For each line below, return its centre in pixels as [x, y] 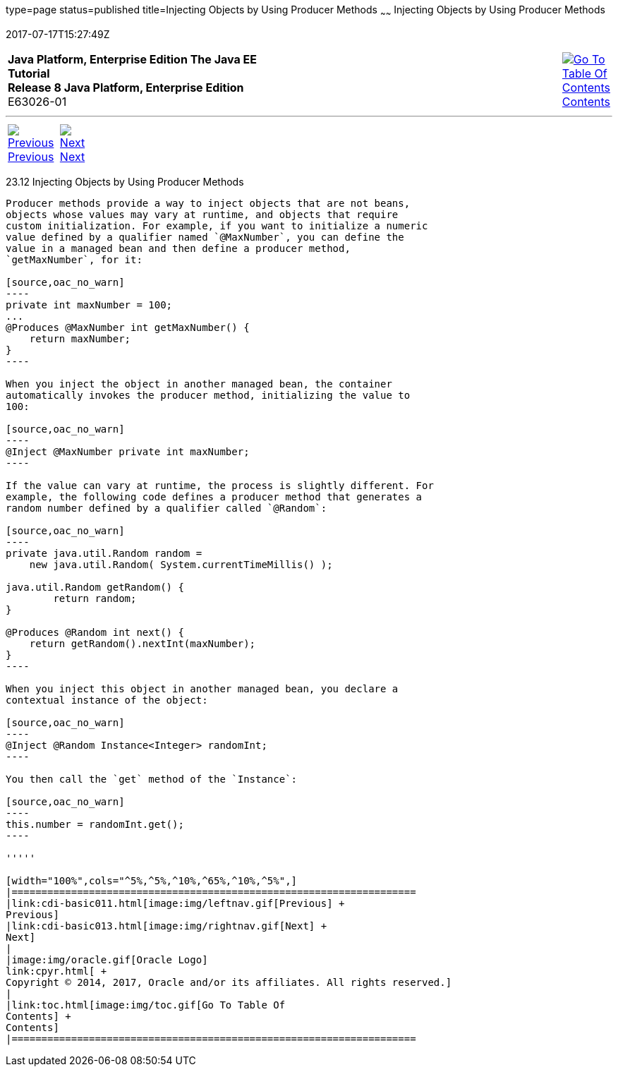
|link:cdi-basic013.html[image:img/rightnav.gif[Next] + [166, 926]
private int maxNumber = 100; [89, 305]
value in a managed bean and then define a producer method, [178, 248]
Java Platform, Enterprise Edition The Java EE [132, 59]
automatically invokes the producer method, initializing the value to [208, 395]
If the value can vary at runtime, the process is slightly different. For [220, 485]
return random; [95, 598]
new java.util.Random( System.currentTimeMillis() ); [181, 564]
